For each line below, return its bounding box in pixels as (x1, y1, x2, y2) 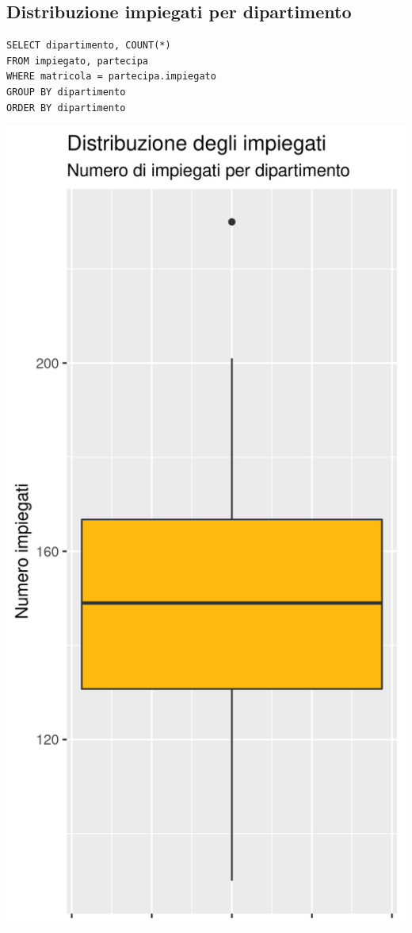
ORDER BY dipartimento (6, 102, 126, 114)
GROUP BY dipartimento (6, 86, 126, 98)
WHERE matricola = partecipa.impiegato (6, 71, 216, 83)
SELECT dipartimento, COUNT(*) (6, 40, 171, 52)
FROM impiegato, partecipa (6, 55, 148, 67)
